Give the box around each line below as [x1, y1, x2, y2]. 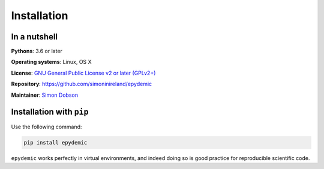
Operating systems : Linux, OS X [11, 59, 92, 66]
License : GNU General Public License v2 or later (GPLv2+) [11, 69, 156, 76]
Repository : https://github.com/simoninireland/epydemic [11, 81, 152, 88]
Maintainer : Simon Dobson [11, 91, 78, 99]
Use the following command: [11, 123, 82, 130]
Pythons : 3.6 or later [11, 48, 63, 55]
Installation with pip [11, 107, 89, 117]
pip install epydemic [23, 139, 88, 146]
